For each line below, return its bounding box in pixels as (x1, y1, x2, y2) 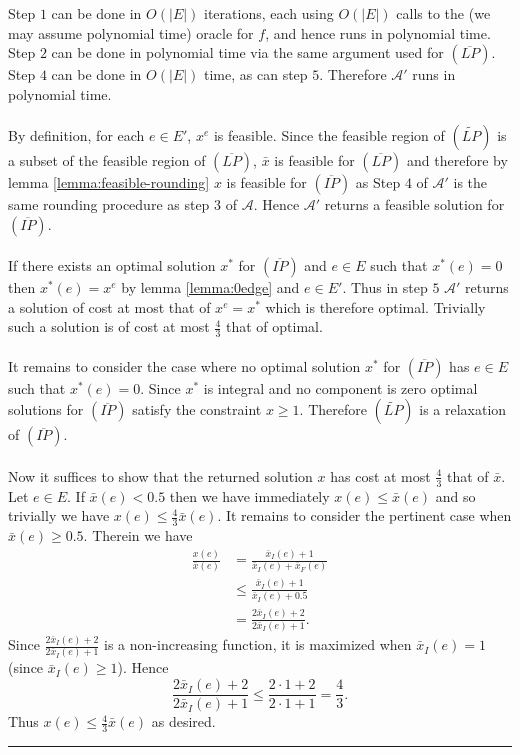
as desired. (151, 711, 216, 732)
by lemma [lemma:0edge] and (121, 277, 300, 298)
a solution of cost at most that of (8, 296, 211, 317)
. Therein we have (83, 525, 193, 546)
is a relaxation (419, 399, 507, 420)
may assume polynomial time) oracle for (8, 22, 254, 43)
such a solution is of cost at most (8, 316, 210, 337)
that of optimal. (226, 316, 323, 337)
